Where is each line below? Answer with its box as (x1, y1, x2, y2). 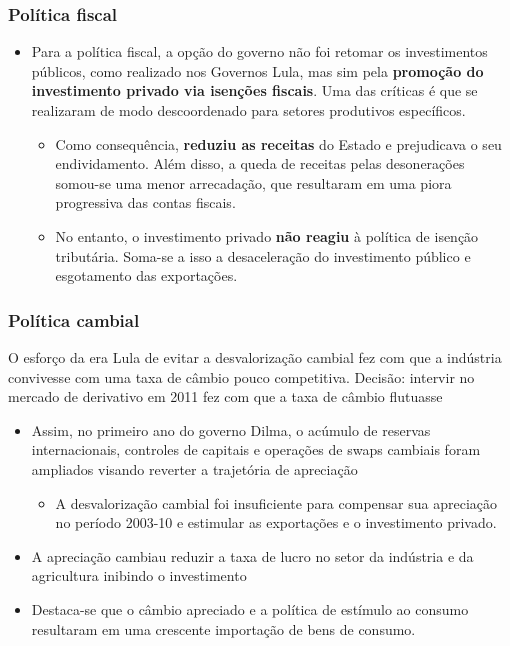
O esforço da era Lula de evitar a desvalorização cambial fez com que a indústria (8, 346, 502, 367)
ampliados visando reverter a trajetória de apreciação (31, 458, 358, 479)
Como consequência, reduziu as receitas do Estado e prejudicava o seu (55, 133, 502, 154)
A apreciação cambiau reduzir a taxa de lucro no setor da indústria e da (31, 545, 474, 566)
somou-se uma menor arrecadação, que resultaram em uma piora (55, 172, 452, 193)
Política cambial (8, 307, 140, 332)
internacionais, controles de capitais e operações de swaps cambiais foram (31, 439, 481, 460)
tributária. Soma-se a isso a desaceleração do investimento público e (55, 245, 471, 266)
